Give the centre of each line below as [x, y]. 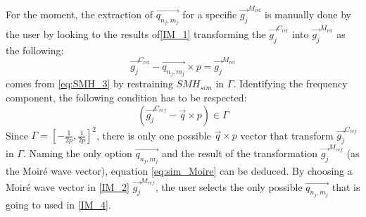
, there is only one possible [154, 135]
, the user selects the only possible [229, 186]
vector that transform [287, 135]
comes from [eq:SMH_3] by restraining [89, 83]
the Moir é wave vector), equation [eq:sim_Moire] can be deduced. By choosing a [179, 171]
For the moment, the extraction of [80, 14]
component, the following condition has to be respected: [126, 98]
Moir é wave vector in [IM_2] [68, 186]
